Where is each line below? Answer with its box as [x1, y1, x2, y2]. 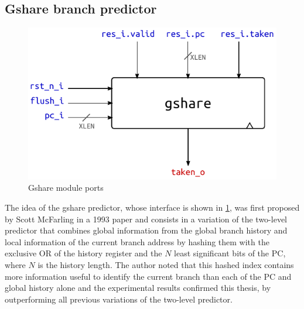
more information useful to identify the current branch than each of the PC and [5, 270, 292, 282]
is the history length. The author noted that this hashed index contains [37, 258, 294, 270]
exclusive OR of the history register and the [5, 247, 162, 259]
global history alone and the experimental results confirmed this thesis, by [5, 281, 271, 294]
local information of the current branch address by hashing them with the [5, 235, 269, 248]
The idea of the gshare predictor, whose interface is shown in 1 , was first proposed [5, 201, 300, 214]
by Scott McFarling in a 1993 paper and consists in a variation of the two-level [5, 212, 288, 225]
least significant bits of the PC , [174, 247, 286, 259]
